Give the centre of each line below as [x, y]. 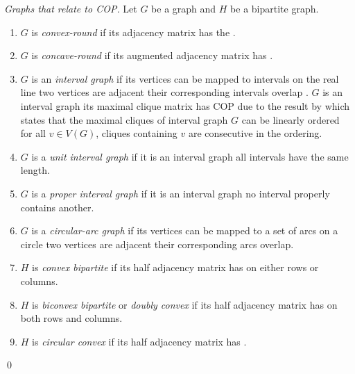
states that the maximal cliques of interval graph [124, 119]
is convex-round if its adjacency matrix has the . [133, 32]
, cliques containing [137, 133]
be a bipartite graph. [275, 8]
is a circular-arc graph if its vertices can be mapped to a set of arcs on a [185, 230]
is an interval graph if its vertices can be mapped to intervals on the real [185, 78]
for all [33, 133]
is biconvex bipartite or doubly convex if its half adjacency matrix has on [185, 304]
